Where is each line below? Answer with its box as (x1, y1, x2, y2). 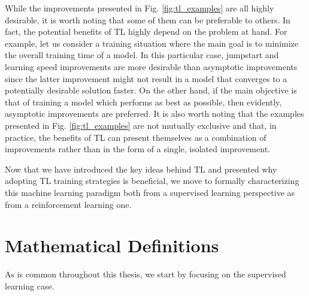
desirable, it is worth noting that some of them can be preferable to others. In (5, 13, 290, 26)
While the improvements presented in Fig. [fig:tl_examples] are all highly (5, 2, 274, 14)
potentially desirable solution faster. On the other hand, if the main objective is (5, 84, 297, 96)
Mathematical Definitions (5, 233, 219, 258)
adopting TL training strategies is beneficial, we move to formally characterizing (5, 174, 299, 187)
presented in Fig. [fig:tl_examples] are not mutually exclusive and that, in (5, 119, 277, 131)
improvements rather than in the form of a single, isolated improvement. (5, 143, 270, 155)
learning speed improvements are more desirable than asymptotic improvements (5, 60, 298, 73)
